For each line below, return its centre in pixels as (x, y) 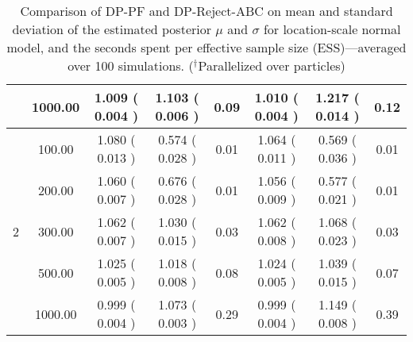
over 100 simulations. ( (131, 65)
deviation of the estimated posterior (112, 29)
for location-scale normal (332, 29)
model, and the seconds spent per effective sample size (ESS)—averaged (206, 47)
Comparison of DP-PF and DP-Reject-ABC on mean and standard (206, 11)
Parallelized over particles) (272, 65)
